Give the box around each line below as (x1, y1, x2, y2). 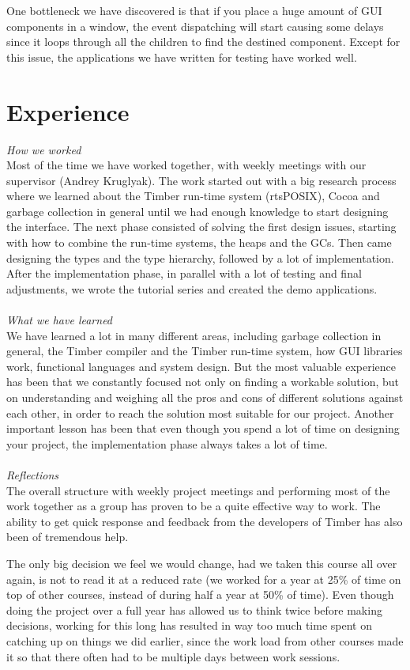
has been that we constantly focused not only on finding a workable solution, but (6, 373, 399, 390)
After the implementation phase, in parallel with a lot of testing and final (6, 265, 362, 282)
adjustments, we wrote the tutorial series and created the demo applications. (6, 280, 378, 297)
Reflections (6, 466, 59, 483)
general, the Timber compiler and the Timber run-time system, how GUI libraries (6, 343, 403, 359)
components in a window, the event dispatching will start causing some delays (6, 17, 384, 34)
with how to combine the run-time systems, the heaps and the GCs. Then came (6, 234, 392, 251)
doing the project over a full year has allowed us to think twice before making (6, 601, 382, 618)
